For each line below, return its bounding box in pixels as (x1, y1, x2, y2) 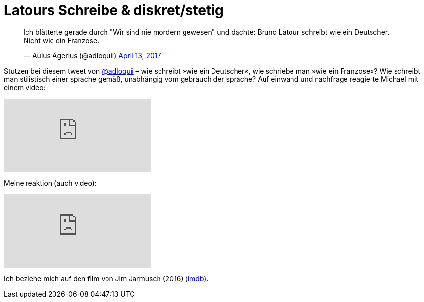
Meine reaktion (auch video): (4, 178, 97, 187)
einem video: (4, 83, 46, 92)
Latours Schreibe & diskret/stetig (4, 2, 224, 19)
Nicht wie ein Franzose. (24, 36, 100, 45)
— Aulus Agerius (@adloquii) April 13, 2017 (24, 51, 161, 60)
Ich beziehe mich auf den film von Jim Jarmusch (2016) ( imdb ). (4, 274, 209, 283)
